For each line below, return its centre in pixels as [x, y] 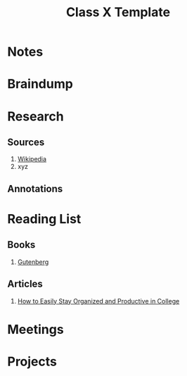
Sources [26, 142]
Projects [32, 362]
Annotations [35, 188]
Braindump [40, 84]
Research [36, 116]
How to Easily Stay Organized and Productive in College [98, 301]
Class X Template [118, 12]
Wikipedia [32, 159]
